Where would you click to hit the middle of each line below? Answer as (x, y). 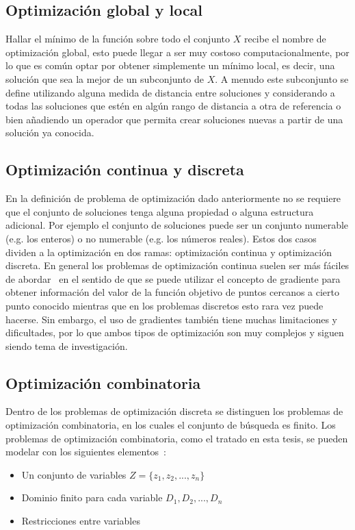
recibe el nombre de (285, 39)
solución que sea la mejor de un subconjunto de (105, 78)
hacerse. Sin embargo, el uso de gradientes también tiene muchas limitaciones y (172, 319)
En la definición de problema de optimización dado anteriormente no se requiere (173, 198)
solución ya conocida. (50, 132)
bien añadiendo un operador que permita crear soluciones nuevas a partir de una (174, 119)
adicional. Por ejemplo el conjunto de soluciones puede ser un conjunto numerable (177, 225)
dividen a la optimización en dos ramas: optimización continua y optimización (169, 252)
